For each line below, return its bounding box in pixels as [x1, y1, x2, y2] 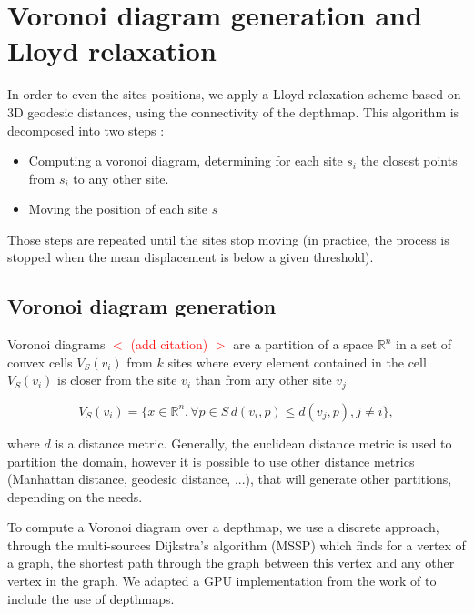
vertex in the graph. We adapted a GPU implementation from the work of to [7, 571, 437, 590]
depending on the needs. [7, 487, 143, 506]
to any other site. [73, 168, 169, 187]
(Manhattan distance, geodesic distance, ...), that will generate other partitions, [7, 469, 452, 488]
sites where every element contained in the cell [167, 352, 427, 371]
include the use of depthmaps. [7, 589, 175, 608]
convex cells [7, 352, 73, 371]
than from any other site [195, 370, 332, 389]
